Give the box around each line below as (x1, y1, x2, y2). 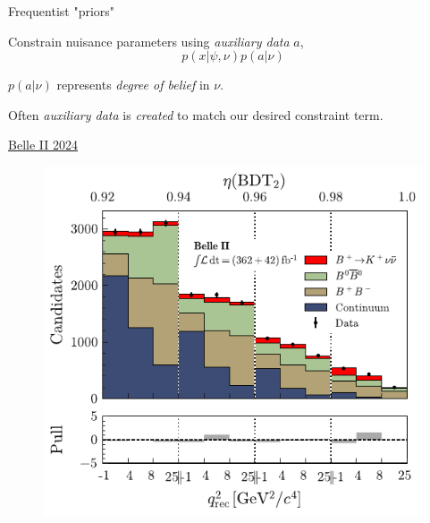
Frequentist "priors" (8, 2, 115, 20)
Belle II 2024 (8, 135, 78, 154)
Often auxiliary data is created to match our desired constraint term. (8, 105, 384, 124)
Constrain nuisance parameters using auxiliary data (8, 31, 290, 50)
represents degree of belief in (56, 75, 210, 94)
